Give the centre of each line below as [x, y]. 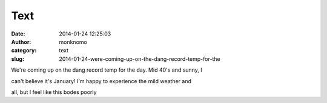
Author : [21, 42]
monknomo [73, 42]
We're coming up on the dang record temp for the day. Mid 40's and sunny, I [107, 70]
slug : [18, 59]
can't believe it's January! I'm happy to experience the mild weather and [101, 81]
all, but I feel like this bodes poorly [54, 92]
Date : [18, 34]
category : [24, 51]
